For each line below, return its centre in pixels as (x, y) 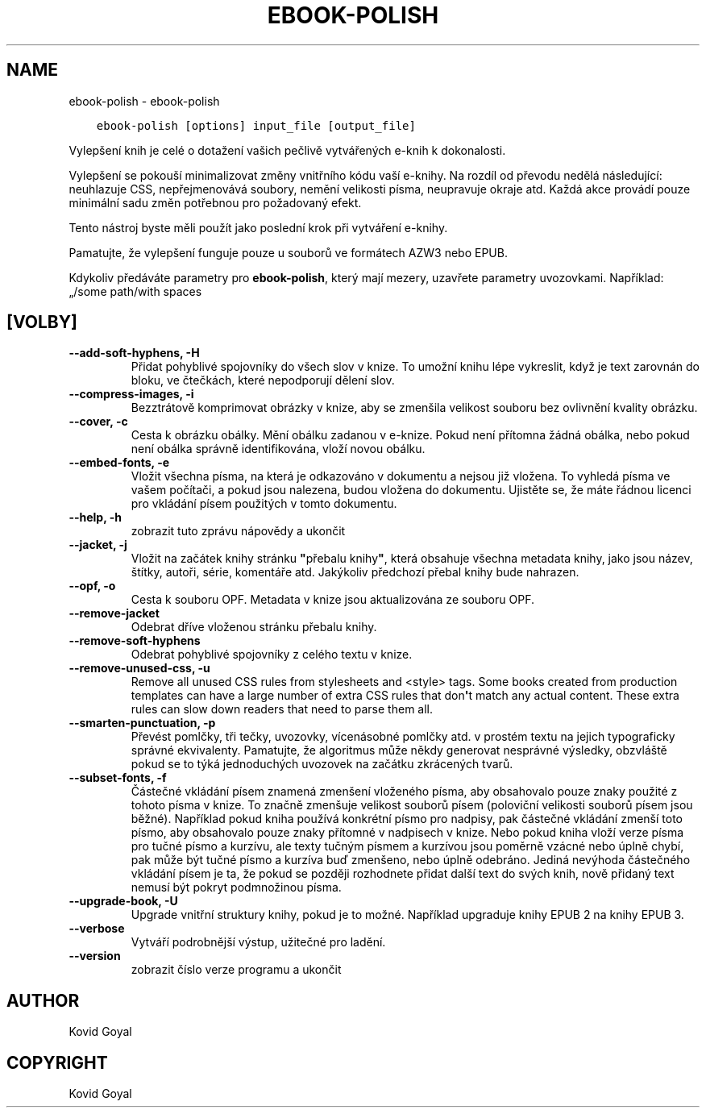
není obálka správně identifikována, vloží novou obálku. (278, 449)
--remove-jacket (114, 613)
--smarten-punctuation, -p (142, 723)
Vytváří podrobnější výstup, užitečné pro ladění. (258, 942)
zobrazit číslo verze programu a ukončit (236, 970)
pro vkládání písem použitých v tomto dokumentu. (264, 504)
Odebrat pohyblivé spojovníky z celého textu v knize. (272, 655)
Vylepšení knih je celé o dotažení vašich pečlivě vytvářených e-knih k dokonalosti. (287, 150)
